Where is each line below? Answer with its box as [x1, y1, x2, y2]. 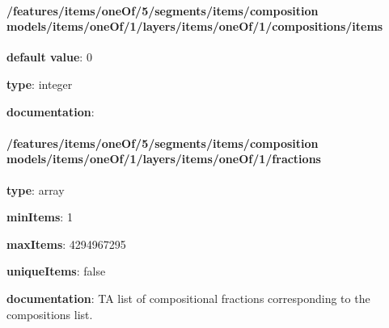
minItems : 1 [6, 208, 73, 225]
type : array [6, 181, 65, 198]
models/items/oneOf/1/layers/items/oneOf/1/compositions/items [6, 18, 383, 35]
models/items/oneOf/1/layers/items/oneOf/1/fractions [6, 150, 321, 167]
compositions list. [6, 305, 93, 322]
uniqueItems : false [6, 263, 106, 280]
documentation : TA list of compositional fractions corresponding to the [6, 289, 370, 306]
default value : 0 [6, 48, 92, 65]
